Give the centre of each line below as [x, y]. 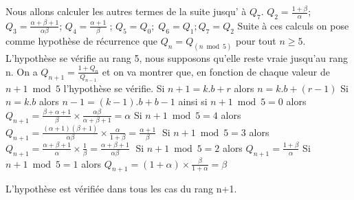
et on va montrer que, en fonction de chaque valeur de [216, 71]
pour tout [256, 41]
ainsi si [193, 101]
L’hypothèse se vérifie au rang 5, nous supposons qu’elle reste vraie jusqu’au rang [177, 57]
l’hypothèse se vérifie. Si [114, 88]
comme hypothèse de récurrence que [82, 41]
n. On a [22, 71]
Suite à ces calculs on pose [293, 25]
